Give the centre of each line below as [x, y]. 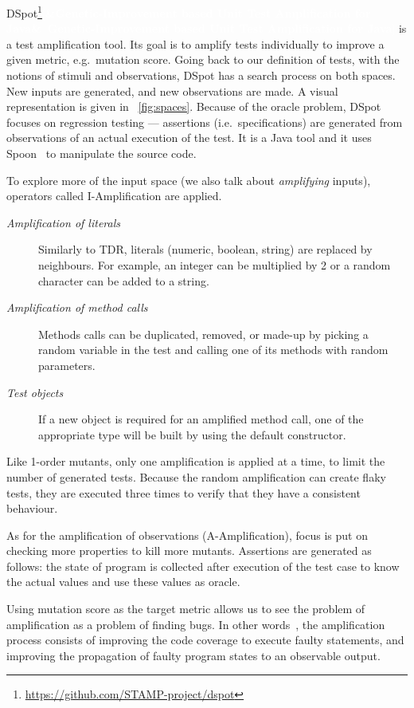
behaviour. [32, 508]
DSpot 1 [24, 12]
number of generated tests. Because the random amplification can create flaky [196, 476]
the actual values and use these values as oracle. [123, 582]
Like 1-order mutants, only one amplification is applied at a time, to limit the [196, 461]
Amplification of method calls [77, 307]
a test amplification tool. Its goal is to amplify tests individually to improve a [195, 43]
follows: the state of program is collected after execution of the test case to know [203, 566]
